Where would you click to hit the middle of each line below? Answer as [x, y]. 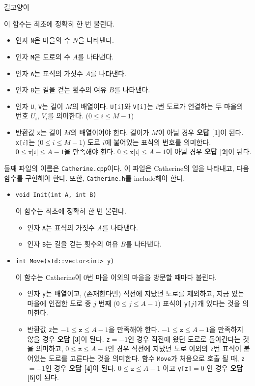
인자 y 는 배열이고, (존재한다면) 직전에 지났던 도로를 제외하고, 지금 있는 [136, 293]
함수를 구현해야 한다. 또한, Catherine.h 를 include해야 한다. [95, 178]
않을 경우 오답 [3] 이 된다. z [69, 339]
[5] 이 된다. [43, 377]
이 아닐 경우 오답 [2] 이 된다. [209, 152]
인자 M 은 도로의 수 [43, 56]
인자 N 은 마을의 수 [43, 40]
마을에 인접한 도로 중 [59, 303]
